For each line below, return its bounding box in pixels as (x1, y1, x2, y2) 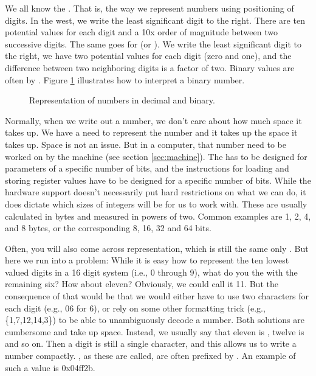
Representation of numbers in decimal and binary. (29, 94, 215, 106)
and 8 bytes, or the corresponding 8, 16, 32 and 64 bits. (5, 221, 211, 234)
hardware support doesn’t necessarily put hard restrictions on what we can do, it (5, 186, 306, 198)
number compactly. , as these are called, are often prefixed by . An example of (5, 349, 296, 362)
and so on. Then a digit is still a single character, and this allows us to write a (5, 337, 297, 350)
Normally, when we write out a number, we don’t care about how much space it (5, 114, 302, 127)
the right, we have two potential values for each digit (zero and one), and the (5, 49, 292, 62)
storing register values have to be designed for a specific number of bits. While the (5, 173, 311, 186)
